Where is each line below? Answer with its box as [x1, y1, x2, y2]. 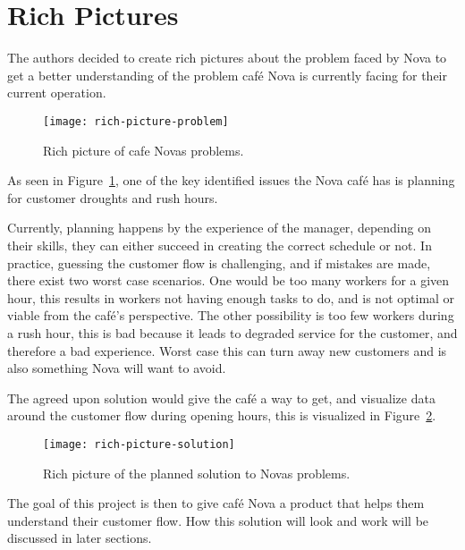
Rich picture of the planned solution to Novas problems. [43, 463, 351, 482]
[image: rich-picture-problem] [43, 114, 229, 128]
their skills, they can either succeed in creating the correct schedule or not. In [7, 235, 432, 254]
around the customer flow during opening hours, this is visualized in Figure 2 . [7, 406, 436, 425]
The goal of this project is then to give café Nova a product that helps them [7, 494, 425, 512]
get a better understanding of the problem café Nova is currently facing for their [7, 65, 447, 84]
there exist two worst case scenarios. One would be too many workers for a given [7, 271, 450, 290]
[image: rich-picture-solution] [43, 437, 235, 451]
